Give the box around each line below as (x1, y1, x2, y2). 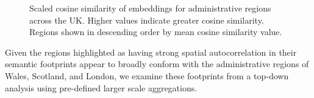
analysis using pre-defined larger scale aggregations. (5, 81, 198, 94)
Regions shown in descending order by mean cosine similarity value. (29, 25, 282, 38)
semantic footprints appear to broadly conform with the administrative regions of (5, 57, 309, 70)
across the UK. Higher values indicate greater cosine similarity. (29, 13, 264, 26)
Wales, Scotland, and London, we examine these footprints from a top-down (5, 69, 289, 82)
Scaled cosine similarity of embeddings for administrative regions (29, 2, 271, 14)
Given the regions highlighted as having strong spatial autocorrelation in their (5, 45, 297, 58)
